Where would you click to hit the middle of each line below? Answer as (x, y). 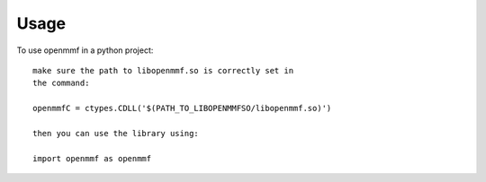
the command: (61, 83)
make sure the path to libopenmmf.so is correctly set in (163, 70)
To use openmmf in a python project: (85, 50)
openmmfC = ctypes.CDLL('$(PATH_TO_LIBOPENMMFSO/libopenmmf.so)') (182, 108)
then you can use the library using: (116, 133)
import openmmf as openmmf (92, 158)
